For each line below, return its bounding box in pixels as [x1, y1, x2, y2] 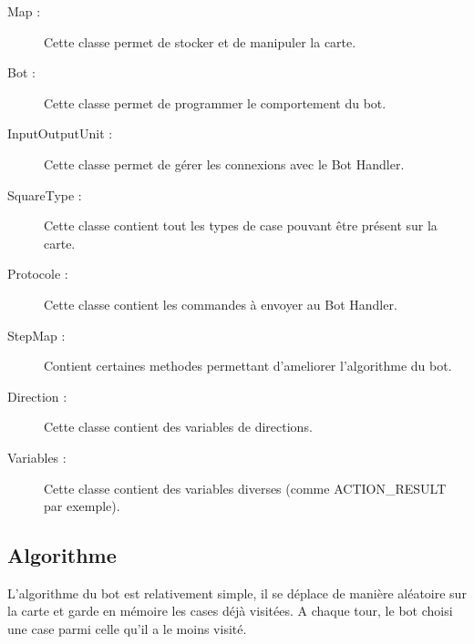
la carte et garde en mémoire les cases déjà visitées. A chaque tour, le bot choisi [7, 601, 453, 620]
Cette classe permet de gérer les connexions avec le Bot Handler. [44, 154, 405, 173]
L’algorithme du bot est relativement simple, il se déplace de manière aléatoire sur [7, 583, 467, 602]
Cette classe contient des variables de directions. [44, 417, 313, 436]
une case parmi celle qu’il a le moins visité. [7, 619, 247, 639]
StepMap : [7, 325, 66, 344]
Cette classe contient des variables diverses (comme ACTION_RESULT [44, 478, 447, 497]
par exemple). [44, 496, 120, 516]
